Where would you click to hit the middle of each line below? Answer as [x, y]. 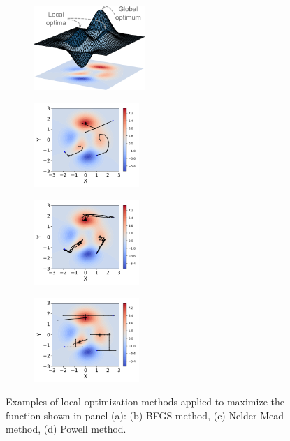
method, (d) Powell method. [66, 429]
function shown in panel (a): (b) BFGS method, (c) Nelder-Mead [145, 415]
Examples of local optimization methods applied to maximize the [145, 402]
